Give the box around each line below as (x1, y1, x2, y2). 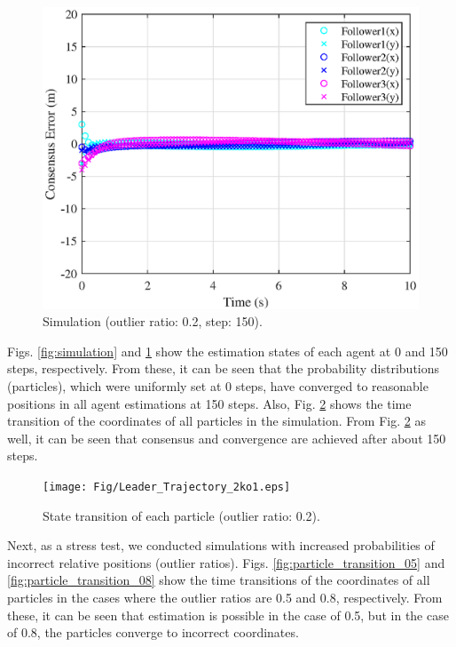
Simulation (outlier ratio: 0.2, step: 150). (43, 312, 263, 331)
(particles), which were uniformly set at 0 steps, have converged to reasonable (7, 376, 428, 395)
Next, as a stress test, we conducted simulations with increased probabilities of (7, 536, 435, 555)
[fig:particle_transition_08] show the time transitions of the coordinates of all (7, 571, 430, 589)
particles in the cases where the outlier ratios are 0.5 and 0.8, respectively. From (7, 587, 443, 606)
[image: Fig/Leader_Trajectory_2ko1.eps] (43, 480, 291, 493)
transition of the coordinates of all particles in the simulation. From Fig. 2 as (7, 411, 426, 430)
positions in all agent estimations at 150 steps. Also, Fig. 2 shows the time (7, 394, 412, 412)
